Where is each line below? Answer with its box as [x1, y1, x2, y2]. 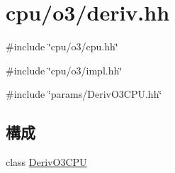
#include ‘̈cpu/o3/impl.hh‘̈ [6, 62, 123, 77]
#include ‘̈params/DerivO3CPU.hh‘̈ [6, 86, 162, 101]
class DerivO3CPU [6, 155, 87, 169]
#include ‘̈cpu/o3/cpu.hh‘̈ [6, 39, 118, 54]
